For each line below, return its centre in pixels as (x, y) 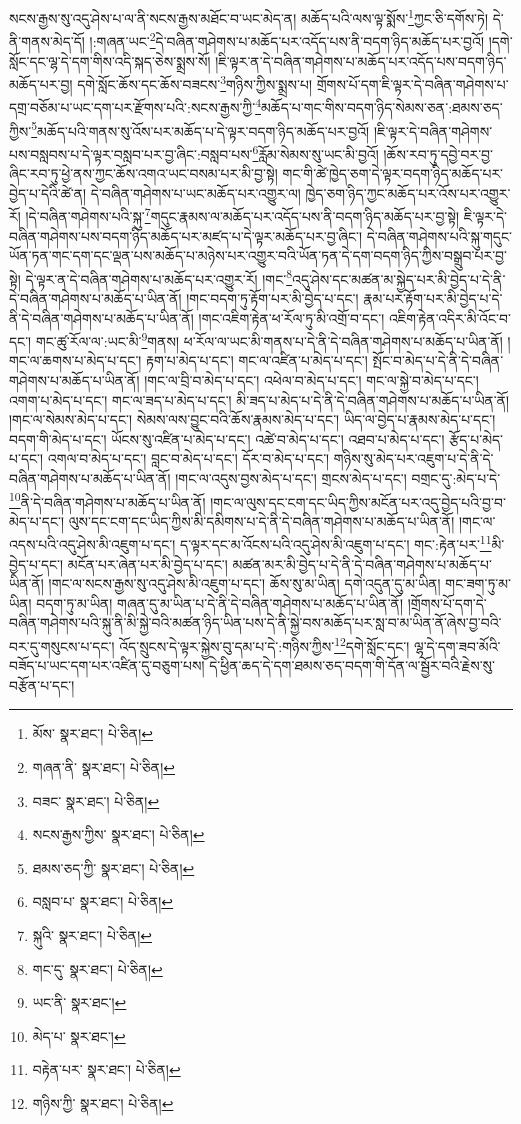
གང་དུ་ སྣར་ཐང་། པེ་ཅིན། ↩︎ (97, 968)
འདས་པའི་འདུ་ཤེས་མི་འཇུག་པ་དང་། (92, 544)
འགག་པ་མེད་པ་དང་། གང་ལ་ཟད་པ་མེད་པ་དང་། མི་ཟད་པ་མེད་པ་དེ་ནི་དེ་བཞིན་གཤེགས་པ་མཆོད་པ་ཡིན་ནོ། (259, 399)
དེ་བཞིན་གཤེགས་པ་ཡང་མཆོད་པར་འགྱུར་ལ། (195, 192)
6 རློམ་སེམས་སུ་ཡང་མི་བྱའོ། (315, 152)
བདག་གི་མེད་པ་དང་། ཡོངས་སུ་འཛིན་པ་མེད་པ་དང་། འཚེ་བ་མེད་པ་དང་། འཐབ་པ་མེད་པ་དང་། (227, 438)
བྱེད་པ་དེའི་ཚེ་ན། (48, 192)
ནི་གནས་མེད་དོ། (47, 40)
